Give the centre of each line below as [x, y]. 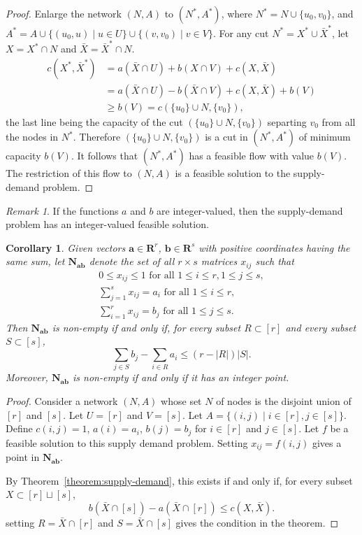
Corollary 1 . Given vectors [66, 247]
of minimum [325, 137]
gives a [327, 442]
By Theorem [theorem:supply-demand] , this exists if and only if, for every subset [179, 480]
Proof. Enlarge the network [64, 13]
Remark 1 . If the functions [62, 210]
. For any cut [241, 33]
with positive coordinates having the [274, 247]
